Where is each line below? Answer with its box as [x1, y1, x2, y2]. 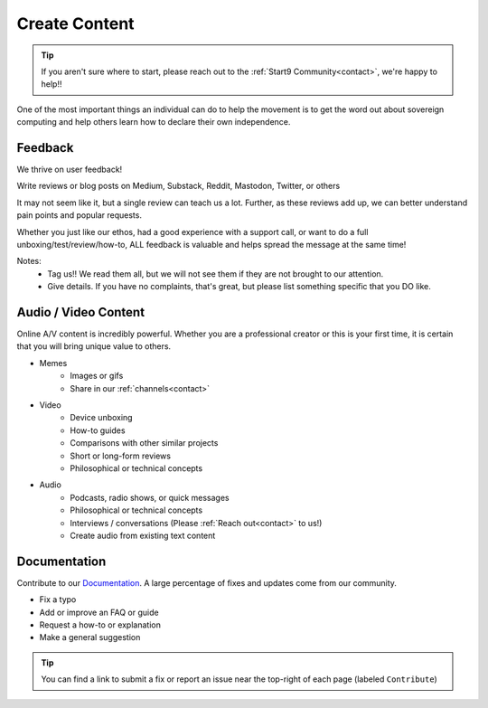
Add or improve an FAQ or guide [39, 607, 159, 618]
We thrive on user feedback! [16, 164, 123, 175]
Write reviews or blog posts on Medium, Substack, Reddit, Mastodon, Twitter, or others [16, 181, 341, 192]
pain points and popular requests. [16, 210, 142, 221]
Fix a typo [39, 594, 77, 605]
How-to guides [70, 425, 126, 436]
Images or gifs [70, 371, 124, 382]
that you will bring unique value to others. [16, 341, 172, 352]
